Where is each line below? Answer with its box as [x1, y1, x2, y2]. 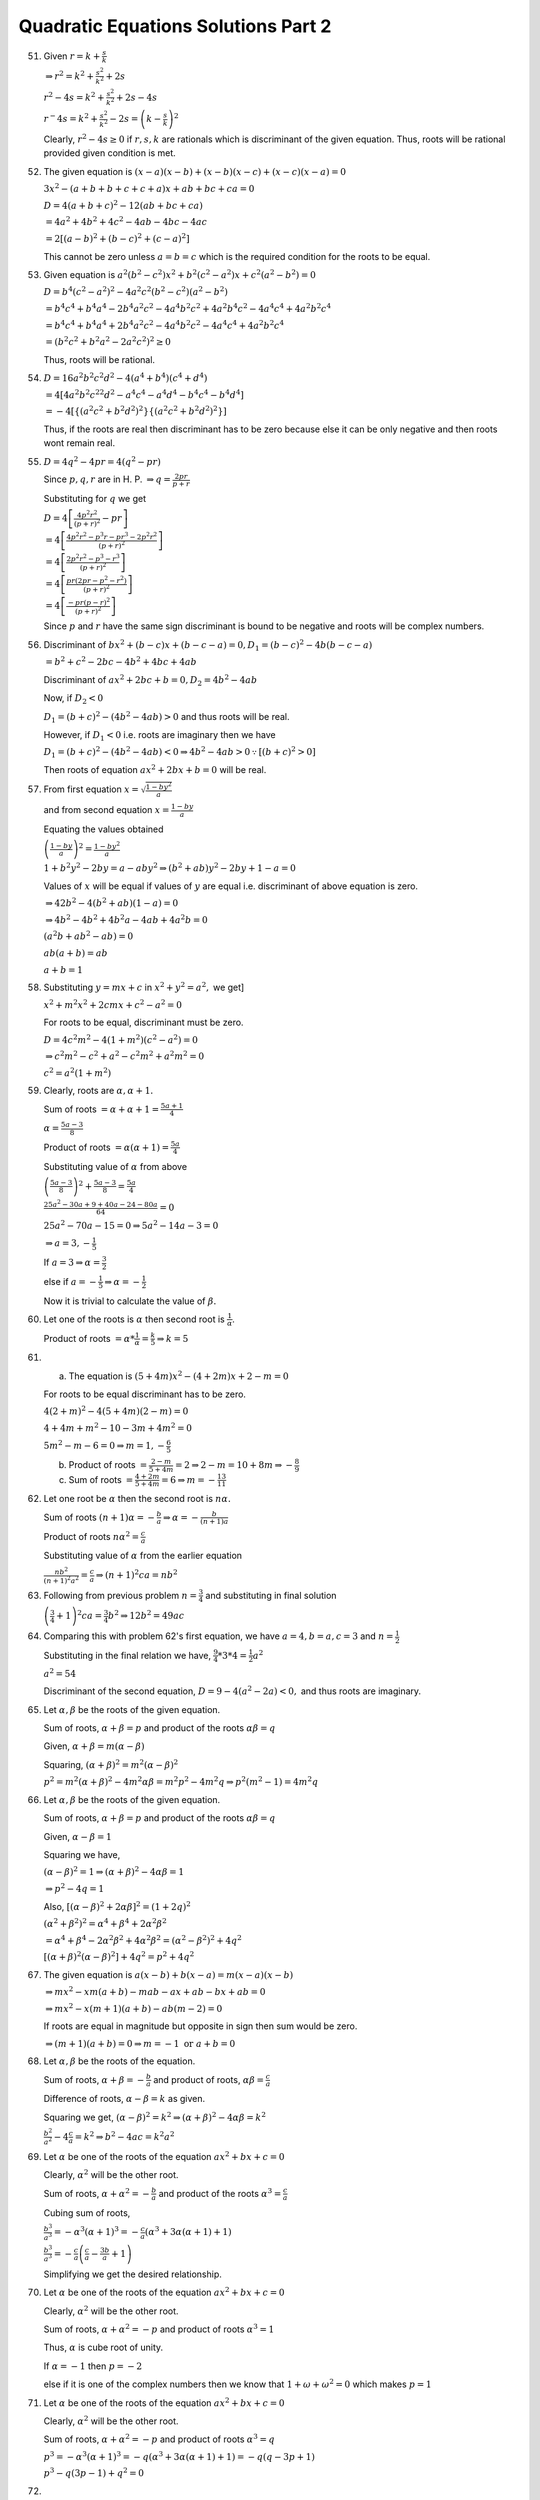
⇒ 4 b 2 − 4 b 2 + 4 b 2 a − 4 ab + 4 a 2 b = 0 [45, 913, 209, 925]
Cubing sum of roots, [43, 2206, 131, 2219]
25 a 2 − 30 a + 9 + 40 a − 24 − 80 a [43, 1198, 159, 1209]
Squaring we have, [43, 1848, 121, 1860]
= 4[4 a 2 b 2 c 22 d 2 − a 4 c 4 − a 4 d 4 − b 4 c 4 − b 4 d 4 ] [45, 388, 245, 400]
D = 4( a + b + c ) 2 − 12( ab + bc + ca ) [43, 198, 204, 211]
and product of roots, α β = [153, 2073, 265, 2085]
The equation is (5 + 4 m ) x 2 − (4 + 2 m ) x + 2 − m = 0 [68, 1369, 289, 1382]
